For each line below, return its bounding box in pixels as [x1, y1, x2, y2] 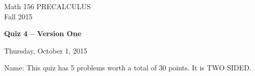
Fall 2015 [4, 11, 33, 21]
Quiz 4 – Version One [4, 28, 82, 39]
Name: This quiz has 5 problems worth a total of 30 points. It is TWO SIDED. [4, 62, 251, 73]
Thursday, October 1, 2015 [4, 45, 88, 56]
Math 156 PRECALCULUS [4, 1, 91, 11]
